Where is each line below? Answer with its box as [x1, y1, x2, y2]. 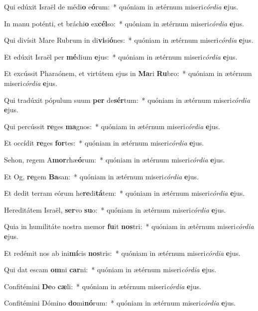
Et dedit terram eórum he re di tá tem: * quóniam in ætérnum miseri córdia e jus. [4, 188, 245, 198]
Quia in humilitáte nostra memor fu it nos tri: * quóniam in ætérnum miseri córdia [4, 221, 254, 232]
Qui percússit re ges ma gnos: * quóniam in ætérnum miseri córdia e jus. [4, 121, 220, 131]
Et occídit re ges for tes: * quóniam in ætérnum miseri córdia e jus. [4, 138, 204, 148]
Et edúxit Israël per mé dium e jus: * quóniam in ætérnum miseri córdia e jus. [4, 51, 238, 62]
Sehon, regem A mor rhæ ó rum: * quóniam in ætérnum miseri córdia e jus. [4, 154, 225, 164]
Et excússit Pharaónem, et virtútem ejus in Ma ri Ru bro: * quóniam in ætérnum [4, 68, 252, 78]
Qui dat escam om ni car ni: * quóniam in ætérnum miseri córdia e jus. [4, 264, 217, 275]
